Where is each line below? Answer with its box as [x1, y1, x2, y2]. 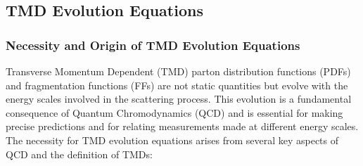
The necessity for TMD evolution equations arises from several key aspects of [6, 132, 339, 147]
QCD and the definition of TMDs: [6, 146, 153, 161]
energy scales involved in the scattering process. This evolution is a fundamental [6, 91, 352, 106]
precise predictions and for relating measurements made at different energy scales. [6, 119, 359, 134]
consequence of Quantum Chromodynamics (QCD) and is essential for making [6, 105, 343, 120]
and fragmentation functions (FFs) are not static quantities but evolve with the [6, 77, 348, 92]
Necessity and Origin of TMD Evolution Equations [6, 36, 300, 53]
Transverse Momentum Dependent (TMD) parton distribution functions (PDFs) [6, 64, 351, 78]
